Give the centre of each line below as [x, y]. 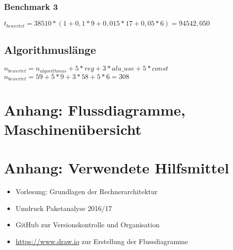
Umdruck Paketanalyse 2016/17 [64, 208]
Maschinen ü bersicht [73, 129]
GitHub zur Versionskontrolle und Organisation [88, 225]
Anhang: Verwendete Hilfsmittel [116, 168]
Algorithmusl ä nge [50, 49]
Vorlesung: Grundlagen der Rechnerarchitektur [87, 191]
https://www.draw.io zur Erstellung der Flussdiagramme [102, 241]
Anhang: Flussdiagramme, [95, 109]
